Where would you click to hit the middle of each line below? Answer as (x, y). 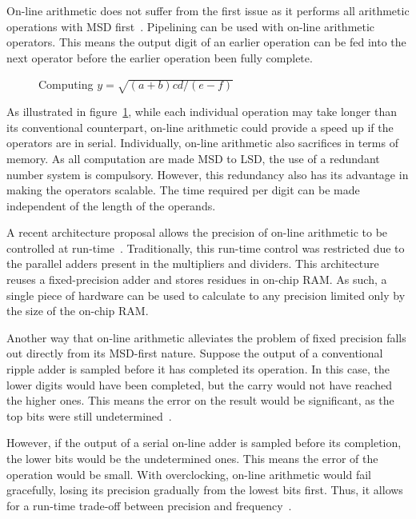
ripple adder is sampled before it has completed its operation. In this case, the (198, 369)
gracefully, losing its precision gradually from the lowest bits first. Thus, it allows (205, 490)
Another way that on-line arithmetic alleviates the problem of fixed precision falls (206, 337)
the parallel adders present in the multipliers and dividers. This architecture (193, 263)
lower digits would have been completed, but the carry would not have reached (200, 384)
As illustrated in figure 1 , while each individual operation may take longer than (202, 112)
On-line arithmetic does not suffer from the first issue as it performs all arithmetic (208, 10)
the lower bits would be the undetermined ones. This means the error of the (192, 459)
